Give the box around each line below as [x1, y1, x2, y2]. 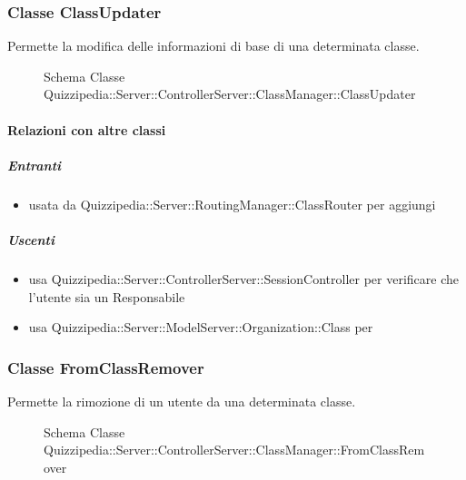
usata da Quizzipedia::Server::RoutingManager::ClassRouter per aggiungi [28, 194, 436, 213]
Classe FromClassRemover [7, 356, 204, 378]
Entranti [7, 155, 62, 174]
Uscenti [7, 230, 55, 249]
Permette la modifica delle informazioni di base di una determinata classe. [7, 36, 420, 55]
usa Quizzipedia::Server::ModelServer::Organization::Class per [28, 318, 373, 337]
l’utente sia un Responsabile [28, 287, 185, 306]
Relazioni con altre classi [7, 120, 166, 139]
